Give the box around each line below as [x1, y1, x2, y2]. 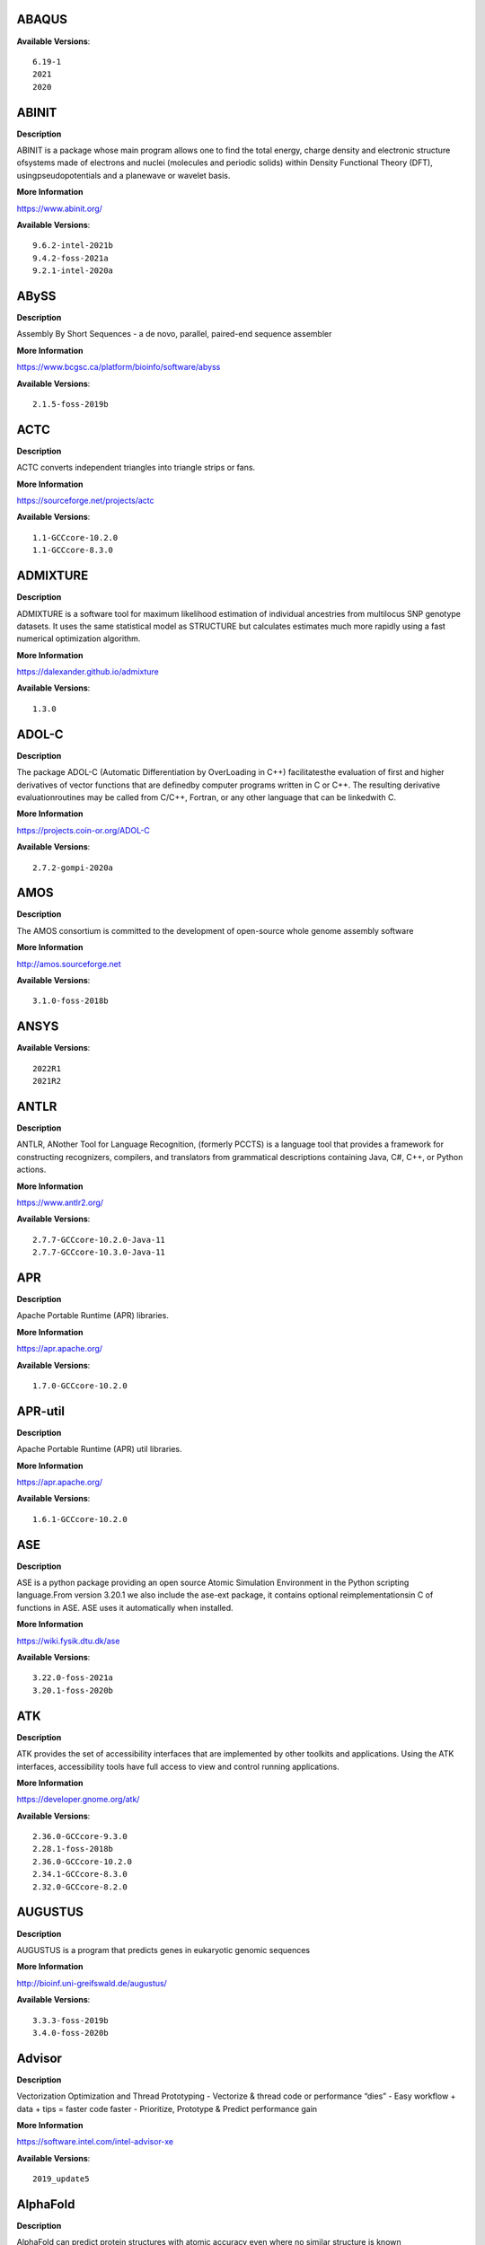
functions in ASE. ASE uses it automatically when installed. [16, 1602, 234, 1613]
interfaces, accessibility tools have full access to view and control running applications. [16, 1761, 340, 1772]
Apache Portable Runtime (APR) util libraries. [16, 1444, 183, 1455]
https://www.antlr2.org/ [16, 1197, 103, 1208]
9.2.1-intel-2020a [32, 266, 114, 276]
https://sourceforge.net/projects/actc [16, 495, 154, 506]
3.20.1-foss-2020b [32, 1685, 114, 1695]
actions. [16, 1164, 47, 1175]
